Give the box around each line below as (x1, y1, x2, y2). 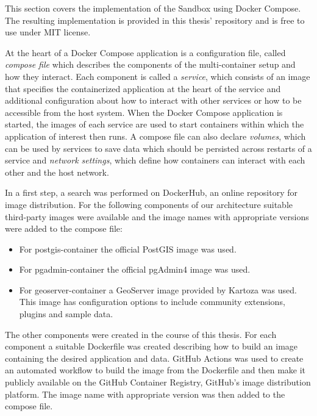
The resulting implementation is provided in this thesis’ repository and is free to (5, 13, 305, 26)
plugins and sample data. (19, 307, 113, 320)
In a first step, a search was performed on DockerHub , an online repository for (5, 186, 298, 199)
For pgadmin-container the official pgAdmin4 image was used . (19, 263, 251, 276)
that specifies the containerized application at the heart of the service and (5, 82, 281, 95)
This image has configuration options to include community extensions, (19, 295, 285, 308)
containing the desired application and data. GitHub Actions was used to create (5, 351, 304, 364)
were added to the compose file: (5, 222, 123, 235)
